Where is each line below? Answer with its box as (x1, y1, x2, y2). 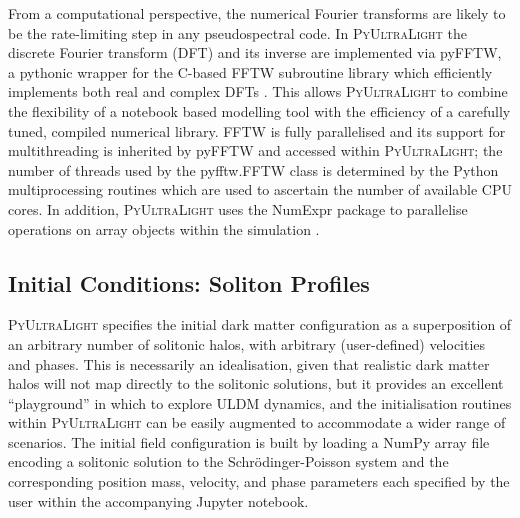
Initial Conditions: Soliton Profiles (8, 267, 370, 298)
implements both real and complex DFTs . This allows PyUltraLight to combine (8, 81, 508, 102)
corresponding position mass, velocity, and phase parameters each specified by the (8, 471, 510, 492)
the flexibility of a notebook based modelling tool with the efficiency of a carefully (8, 100, 511, 121)
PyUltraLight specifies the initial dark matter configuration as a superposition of (8, 314, 512, 335)
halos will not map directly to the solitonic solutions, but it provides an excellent (8, 373, 504, 394)
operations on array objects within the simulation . (8, 218, 320, 239)
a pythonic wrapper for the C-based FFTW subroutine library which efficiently (8, 61, 493, 82)
